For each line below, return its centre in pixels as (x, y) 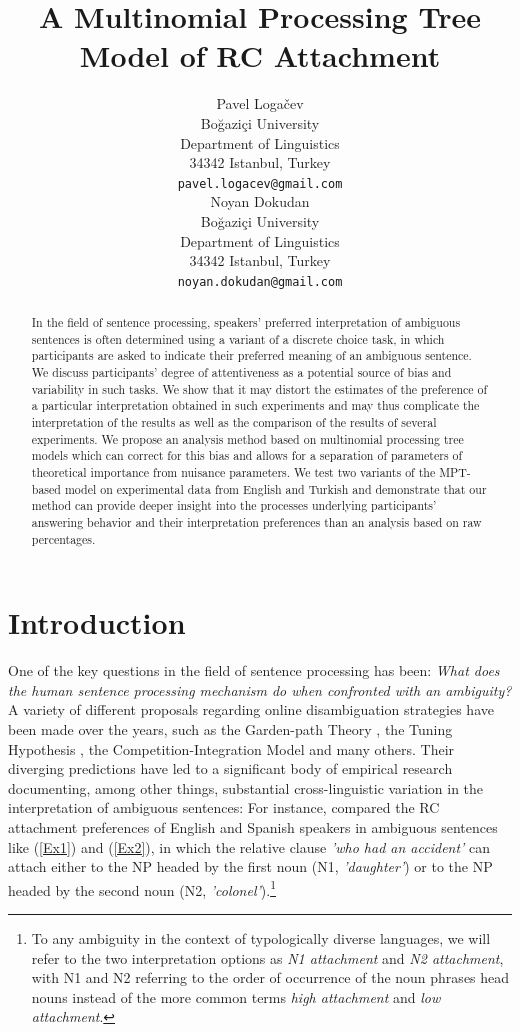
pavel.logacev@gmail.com (260, 183)
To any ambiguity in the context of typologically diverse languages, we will (261, 938)
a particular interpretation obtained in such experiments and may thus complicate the (255, 405)
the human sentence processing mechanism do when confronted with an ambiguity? (260, 689)
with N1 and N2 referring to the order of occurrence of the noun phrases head (270, 977)
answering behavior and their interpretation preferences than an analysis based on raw (256, 522)
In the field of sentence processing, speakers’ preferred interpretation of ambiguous (246, 322)
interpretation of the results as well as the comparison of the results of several (234, 422)
